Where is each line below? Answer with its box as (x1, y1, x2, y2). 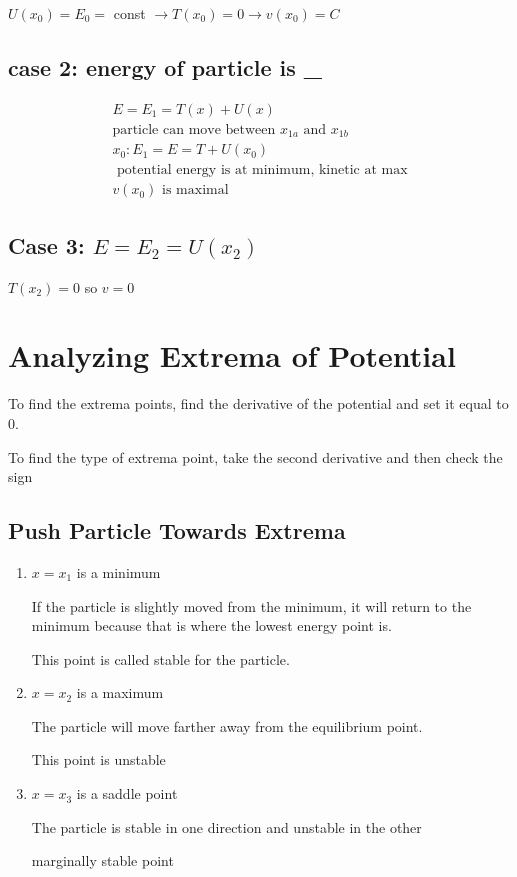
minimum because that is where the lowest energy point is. (31, 615, 392, 636)
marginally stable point (31, 850, 174, 871)
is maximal (162, 183, 229, 198)
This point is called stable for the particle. (31, 648, 290, 669)
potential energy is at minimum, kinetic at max (117, 163, 408, 178)
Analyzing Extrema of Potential (8, 335, 456, 376)
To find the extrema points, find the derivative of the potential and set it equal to (8, 393, 509, 414)
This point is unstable (31, 749, 166, 770)
